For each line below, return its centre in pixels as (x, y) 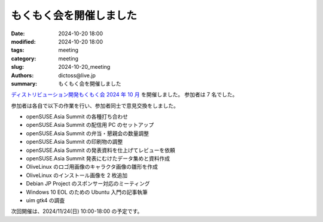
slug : (17, 67)
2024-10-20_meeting (84, 67)
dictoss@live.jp (77, 75)
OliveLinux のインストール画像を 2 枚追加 (77, 175)
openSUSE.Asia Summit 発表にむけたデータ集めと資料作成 (98, 159)
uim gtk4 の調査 (45, 200)
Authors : (22, 75)
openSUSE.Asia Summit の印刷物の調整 (74, 142)
